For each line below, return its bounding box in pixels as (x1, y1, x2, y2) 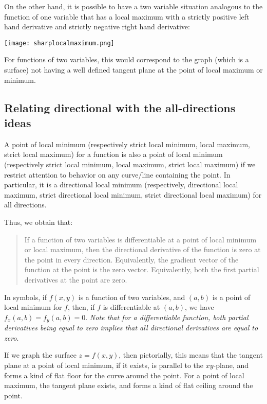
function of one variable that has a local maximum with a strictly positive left (4, 11, 250, 22)
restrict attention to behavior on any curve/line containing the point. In (4, 169, 231, 180)
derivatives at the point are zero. (24, 274, 127, 285)
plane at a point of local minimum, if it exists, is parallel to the (4, 359, 203, 370)
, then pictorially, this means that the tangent (119, 349, 263, 360)
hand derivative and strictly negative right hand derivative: (4, 21, 190, 32)
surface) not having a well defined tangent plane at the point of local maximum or (4, 64, 263, 75)
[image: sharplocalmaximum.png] (4, 39, 115, 47)
